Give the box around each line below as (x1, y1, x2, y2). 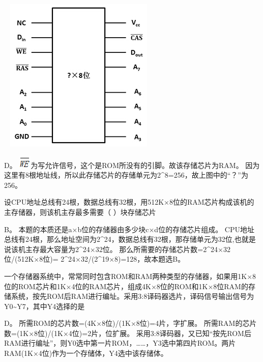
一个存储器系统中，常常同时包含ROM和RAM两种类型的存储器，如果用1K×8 (4, 270, 256, 281)
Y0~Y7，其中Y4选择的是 (4, 300, 85, 311)
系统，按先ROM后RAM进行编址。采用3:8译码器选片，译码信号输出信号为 (11, 291, 254, 301)
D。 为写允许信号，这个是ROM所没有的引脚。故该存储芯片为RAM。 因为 (4, 159, 260, 170)
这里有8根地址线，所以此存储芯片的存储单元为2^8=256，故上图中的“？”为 (4, 170, 248, 180)
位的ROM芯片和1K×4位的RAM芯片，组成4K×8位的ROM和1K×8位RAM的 (4, 281, 248, 291)
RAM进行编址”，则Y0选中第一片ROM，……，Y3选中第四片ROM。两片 (4, 338, 236, 348)
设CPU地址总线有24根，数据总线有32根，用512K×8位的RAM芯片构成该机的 (4, 197, 254, 207)
